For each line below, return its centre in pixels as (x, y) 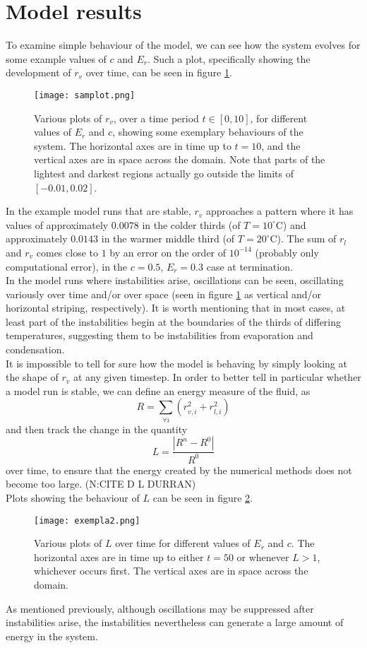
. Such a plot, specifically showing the (229, 58)
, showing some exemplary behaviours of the (208, 132)
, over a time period (156, 118)
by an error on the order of (168, 252)
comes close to (67, 252)
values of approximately (57, 224)
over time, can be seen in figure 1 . (159, 72)
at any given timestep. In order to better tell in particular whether (217, 377)
